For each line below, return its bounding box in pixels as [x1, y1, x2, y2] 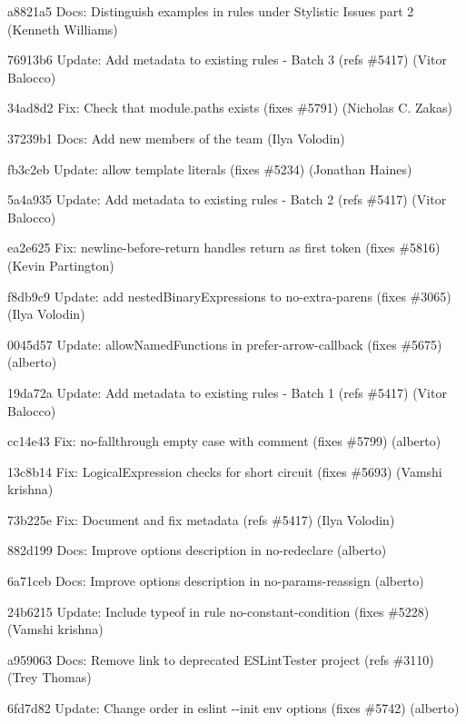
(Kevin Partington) [7, 255, 114, 274]
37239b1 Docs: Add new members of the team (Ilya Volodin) [7, 128, 345, 147]
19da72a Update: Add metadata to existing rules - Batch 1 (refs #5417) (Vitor [7, 382, 447, 402]
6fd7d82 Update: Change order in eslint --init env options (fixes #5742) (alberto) [7, 699, 460, 718]
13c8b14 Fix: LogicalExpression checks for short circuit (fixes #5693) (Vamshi [7, 461, 442, 481]
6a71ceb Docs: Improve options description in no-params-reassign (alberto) [7, 571, 424, 590]
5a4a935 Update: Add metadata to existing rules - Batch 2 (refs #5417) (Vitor [7, 190, 447, 209]
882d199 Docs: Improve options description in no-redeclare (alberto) [7, 541, 387, 560]
